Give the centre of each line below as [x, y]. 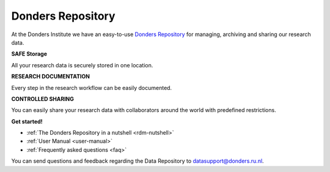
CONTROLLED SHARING [43, 99]
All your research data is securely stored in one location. [82, 65]
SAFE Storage [29, 54]
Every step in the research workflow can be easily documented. [92, 88]
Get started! [27, 121]
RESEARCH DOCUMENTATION [50, 77]
